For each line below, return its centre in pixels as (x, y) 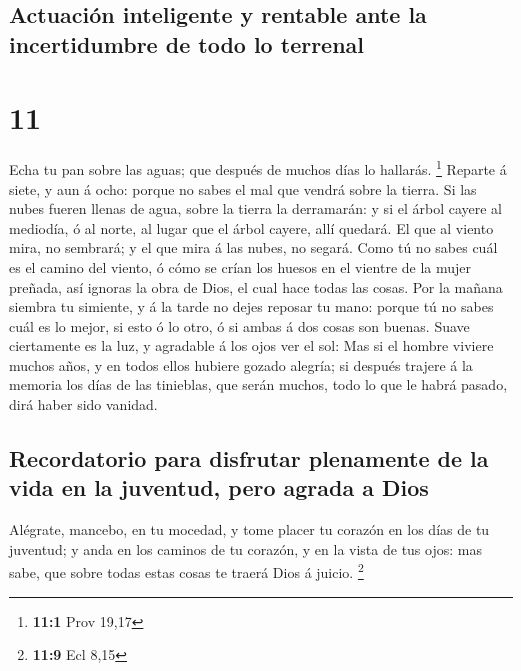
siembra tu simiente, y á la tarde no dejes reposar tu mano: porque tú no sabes (251, 306)
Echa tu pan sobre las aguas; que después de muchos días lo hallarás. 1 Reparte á (258, 167)
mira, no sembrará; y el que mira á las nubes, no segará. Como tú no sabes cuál (253, 247)
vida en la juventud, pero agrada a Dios (219, 487)
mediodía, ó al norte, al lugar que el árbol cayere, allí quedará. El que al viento (251, 227)
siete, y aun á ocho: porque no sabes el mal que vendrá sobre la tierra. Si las (243, 188)
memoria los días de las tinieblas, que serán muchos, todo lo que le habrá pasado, (258, 384)
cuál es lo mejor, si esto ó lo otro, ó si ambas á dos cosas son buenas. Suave (239, 325)
